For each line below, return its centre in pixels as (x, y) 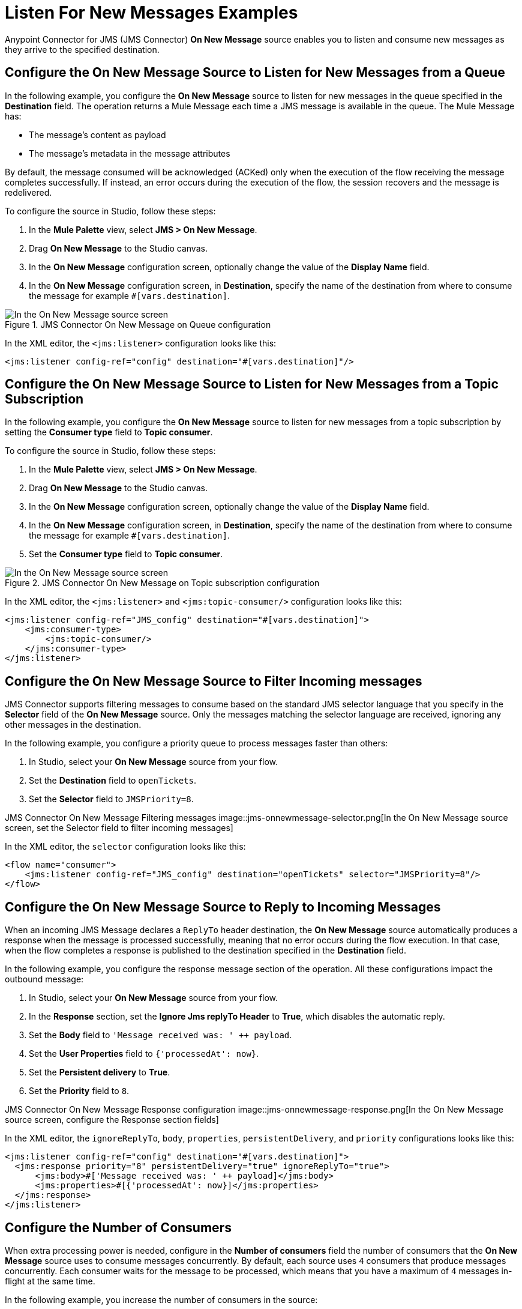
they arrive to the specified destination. (82, 49)
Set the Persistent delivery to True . (100, 1072)
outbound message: (44, 979)
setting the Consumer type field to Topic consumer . (109, 432)
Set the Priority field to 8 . (79, 1091)
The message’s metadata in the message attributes (130, 153)
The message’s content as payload (97, 135)
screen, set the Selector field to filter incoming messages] (119, 828)
